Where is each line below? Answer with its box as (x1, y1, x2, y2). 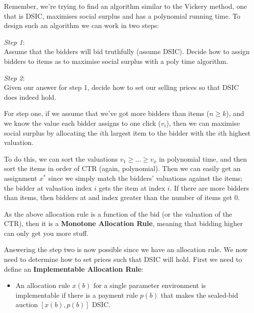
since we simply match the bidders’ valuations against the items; (48, 172, 243, 183)
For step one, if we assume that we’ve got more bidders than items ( (4, 108, 209, 118)
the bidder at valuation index (4, 182, 92, 193)
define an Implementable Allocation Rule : (4, 263, 143, 274)
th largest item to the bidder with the (102, 127, 216, 138)
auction (15, 299, 38, 310)
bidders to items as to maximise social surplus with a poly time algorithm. (4, 56, 228, 66)
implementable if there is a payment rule (15, 289, 138, 300)
